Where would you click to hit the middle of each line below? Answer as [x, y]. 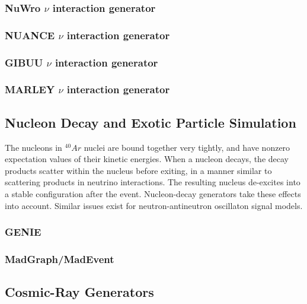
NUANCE [30, 35]
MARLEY [30, 89]
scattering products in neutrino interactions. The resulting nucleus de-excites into [153, 182]
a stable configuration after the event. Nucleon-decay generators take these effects [153, 193]
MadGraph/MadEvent [60, 259]
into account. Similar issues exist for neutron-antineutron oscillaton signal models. [154, 205]
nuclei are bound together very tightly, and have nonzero [187, 147]
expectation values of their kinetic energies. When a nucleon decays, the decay [147, 159]
